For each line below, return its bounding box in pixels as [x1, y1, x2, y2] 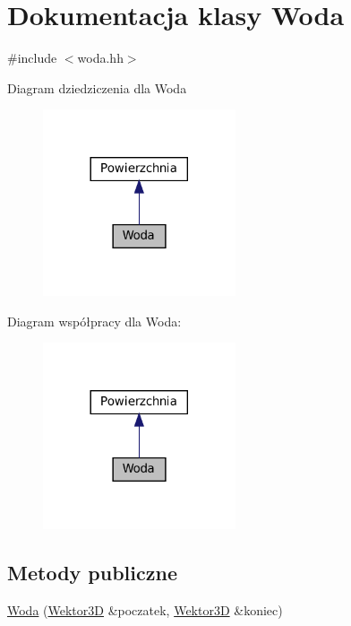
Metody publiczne [7, 558, 177, 586]
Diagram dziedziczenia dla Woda [7, 78, 187, 97]
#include [7, 48, 57, 67]
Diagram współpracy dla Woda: [7, 311, 182, 330]
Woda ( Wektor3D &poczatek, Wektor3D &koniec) [7, 600, 283, 619]
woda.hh [77, 48, 124, 67]
